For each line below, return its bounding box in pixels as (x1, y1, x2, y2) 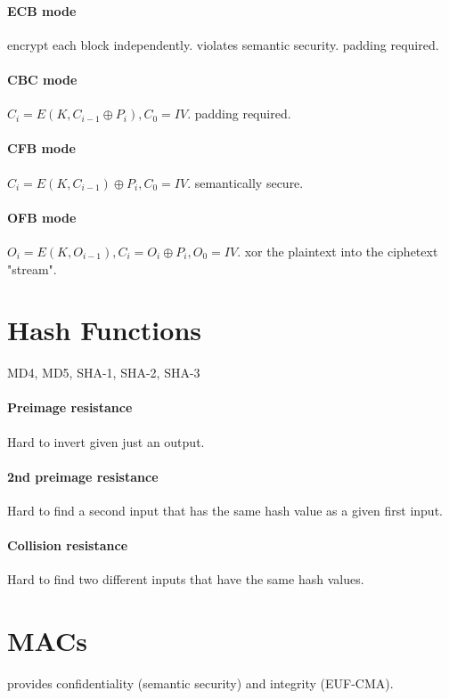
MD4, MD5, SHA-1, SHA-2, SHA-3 (7, 363, 200, 382)
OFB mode (7, 207, 77, 226)
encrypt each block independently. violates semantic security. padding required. (7, 35, 439, 53)
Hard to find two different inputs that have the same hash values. (7, 570, 364, 589)
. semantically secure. (187, 173, 304, 191)
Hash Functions (7, 312, 202, 348)
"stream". (7, 259, 57, 278)
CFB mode (7, 139, 76, 158)
